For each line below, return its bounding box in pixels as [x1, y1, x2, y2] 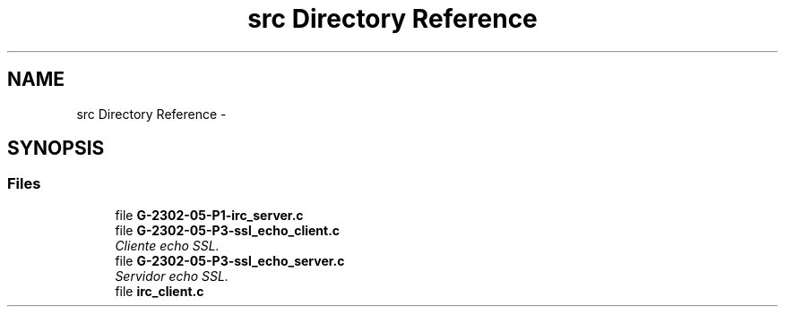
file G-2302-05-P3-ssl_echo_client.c [115, 222, 341, 238]
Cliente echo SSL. [115, 237, 220, 253]
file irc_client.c [115, 283, 204, 299]
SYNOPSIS [7, 137, 105, 160]
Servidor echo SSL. [115, 267, 229, 284]
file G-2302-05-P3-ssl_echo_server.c [115, 252, 345, 268]
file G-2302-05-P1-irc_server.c [115, 207, 304, 223]
